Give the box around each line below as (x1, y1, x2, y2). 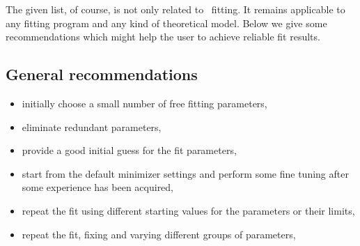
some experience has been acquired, (22, 180, 174, 194)
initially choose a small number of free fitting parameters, (22, 95, 267, 110)
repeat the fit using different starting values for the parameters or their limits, (22, 203, 355, 217)
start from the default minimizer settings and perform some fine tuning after (22, 166, 349, 180)
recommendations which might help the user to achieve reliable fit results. (6, 29, 320, 44)
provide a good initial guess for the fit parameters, (22, 143, 237, 157)
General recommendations (6, 63, 198, 85)
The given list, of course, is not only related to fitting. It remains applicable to (6, 2, 345, 16)
